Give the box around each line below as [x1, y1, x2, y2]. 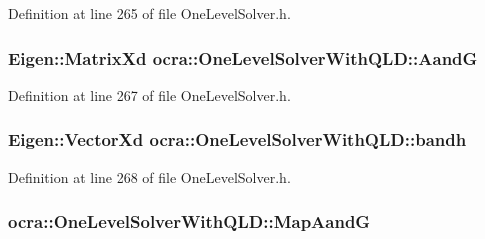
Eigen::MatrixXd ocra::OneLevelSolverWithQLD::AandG [8, 45, 478, 70]
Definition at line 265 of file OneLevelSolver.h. [8, 3, 291, 23]
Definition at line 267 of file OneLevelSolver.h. [8, 84, 291, 105]
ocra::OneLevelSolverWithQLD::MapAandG [8, 209, 371, 234]
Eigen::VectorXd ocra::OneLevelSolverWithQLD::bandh [8, 127, 467, 152]
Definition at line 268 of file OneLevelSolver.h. [8, 166, 291, 187]
